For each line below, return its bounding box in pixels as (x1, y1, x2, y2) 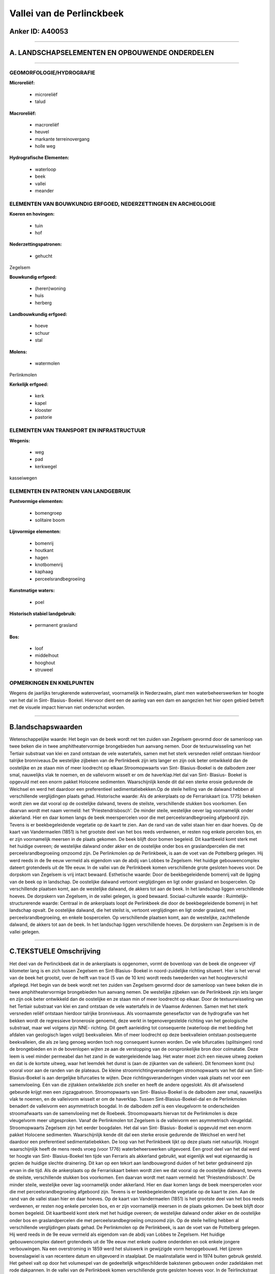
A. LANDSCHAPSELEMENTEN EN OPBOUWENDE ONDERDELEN (9, 48, 214, 57)
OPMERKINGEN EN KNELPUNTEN (9, 679, 94, 686)
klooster (35, 407, 52, 413)
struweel (35, 667, 53, 673)
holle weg (35, 143, 56, 149)
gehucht (35, 253, 53, 259)
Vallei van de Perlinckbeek (9, 8, 124, 19)
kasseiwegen (9, 475, 38, 481)
